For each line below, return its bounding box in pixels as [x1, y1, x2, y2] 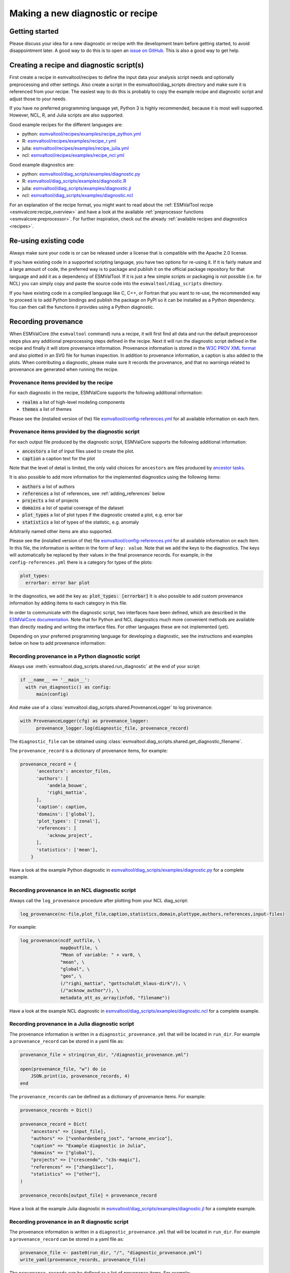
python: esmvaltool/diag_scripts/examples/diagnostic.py [22, 171, 141, 177]
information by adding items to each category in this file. [9, 600, 128, 606]
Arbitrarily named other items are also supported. [9, 529, 113, 535]
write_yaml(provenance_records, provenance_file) [20, 1257, 146, 1263]
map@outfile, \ [60, 945, 99, 951]
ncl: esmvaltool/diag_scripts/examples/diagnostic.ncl [22, 192, 133, 199]
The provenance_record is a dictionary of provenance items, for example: [9, 748, 168, 754]
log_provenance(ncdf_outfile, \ [20, 937, 101, 944]
